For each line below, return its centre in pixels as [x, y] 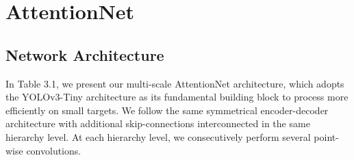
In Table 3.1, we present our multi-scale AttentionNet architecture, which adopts [175, 83]
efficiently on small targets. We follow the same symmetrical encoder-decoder [167, 110]
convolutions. [54, 150]
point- [326, 136]
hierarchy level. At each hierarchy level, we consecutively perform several [158, 136]
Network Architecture [85, 54]
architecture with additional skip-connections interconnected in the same [158, 123]
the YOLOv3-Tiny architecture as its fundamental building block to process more [177, 97]
